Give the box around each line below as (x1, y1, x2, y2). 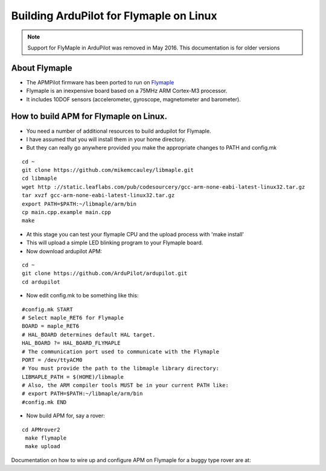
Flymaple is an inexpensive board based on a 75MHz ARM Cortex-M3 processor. (26, 87, 228, 95)
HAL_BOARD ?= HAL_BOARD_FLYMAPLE (22, 340, 121, 347)
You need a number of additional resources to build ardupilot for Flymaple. (26, 127, 211, 134)
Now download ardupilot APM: (26, 247, 103, 254)
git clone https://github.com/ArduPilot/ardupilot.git (22, 270, 188, 277)
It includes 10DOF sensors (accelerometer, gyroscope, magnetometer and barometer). (26, 95, 241, 103)
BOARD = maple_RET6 (22, 323, 80, 330)
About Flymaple (11, 63, 72, 73)
